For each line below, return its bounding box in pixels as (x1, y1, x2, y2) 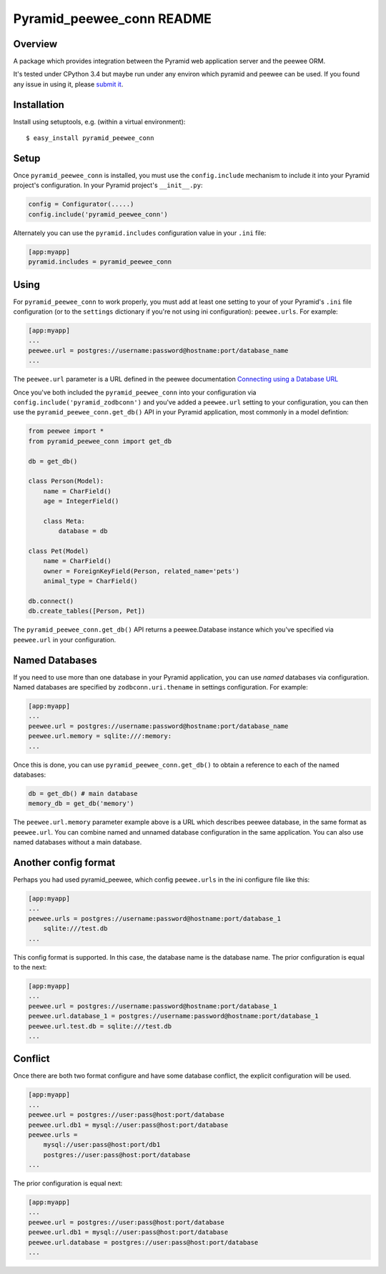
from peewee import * (28, 427, 104, 435)
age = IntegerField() (43, 497, 119, 505)
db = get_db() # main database (28, 790, 139, 797)
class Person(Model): (28, 477, 104, 485)
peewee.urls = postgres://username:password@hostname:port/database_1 (28, 915, 282, 922)
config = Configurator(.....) (28, 200, 134, 209)
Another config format (13, 856, 116, 868)
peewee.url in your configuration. (13, 635, 117, 644)
